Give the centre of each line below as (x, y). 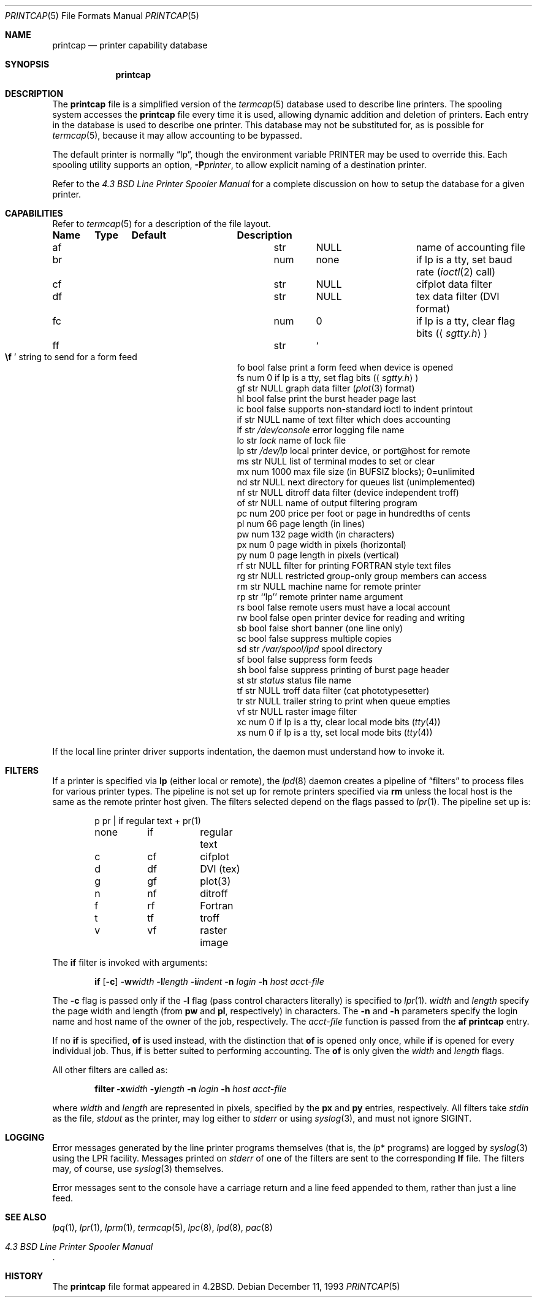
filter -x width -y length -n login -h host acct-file (191, 1089)
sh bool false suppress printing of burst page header (343, 670)
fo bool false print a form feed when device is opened (345, 367)
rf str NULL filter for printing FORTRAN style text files (344, 565)
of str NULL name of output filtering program (327, 503)
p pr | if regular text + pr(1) (148, 821)
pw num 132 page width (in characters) (316, 534)
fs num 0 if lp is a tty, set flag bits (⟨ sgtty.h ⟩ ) (328, 378)
